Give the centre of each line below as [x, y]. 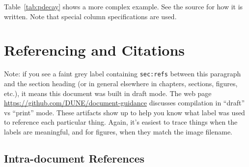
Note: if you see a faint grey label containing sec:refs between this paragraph [123, 74]
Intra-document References [74, 158]
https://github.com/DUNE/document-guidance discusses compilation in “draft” [124, 103]
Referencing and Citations [95, 50]
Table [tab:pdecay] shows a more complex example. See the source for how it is [124, 6]
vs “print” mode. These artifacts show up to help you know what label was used [124, 112]
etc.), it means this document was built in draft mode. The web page [108, 93]
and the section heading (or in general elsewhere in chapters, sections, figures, [121, 83]
